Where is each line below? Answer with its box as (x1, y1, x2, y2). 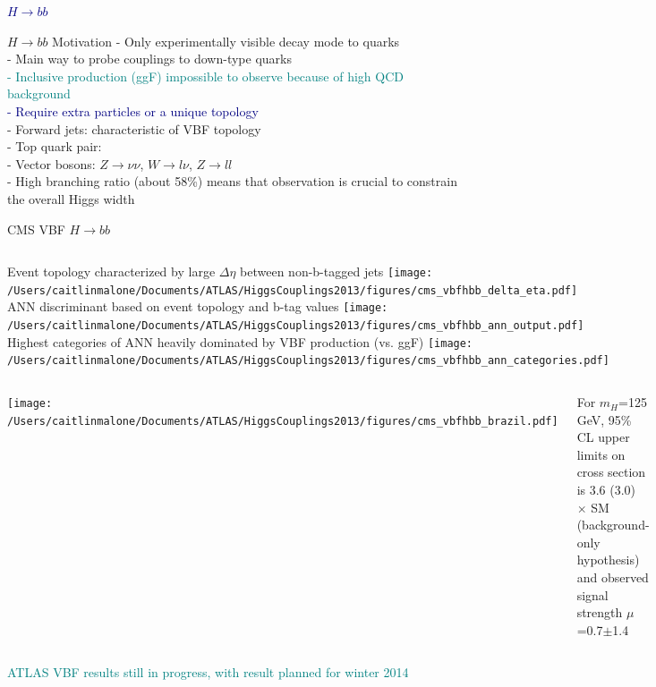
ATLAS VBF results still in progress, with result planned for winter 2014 (7, 663, 409, 682)
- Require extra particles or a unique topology (7, 101, 259, 120)
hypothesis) (576, 550, 640, 569)
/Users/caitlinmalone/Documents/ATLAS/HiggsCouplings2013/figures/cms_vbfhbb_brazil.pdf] (7, 414, 558, 428)
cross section (576, 462, 646, 481)
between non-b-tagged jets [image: (240, 262, 433, 281)
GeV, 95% (576, 410, 632, 428)
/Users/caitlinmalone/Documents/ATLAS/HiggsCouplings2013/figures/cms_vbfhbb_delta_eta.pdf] (7, 284, 578, 297)
